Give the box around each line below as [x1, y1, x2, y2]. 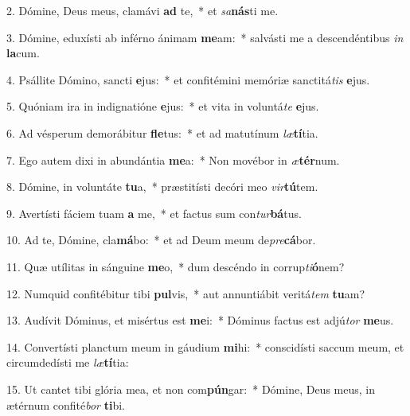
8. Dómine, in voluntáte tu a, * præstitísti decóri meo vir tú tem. [6, 178, 318, 195]
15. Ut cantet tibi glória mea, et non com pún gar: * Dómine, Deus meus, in [6, 380, 375, 397]
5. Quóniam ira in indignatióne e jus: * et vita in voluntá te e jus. [6, 98, 319, 115]
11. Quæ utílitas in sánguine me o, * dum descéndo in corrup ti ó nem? [6, 258, 345, 274]
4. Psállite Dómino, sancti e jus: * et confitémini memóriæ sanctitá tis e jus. [6, 71, 370, 87]
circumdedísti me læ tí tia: [6, 354, 129, 371]
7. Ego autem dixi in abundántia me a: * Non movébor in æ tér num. [6, 151, 340, 168]
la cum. [6, 45, 40, 61]
